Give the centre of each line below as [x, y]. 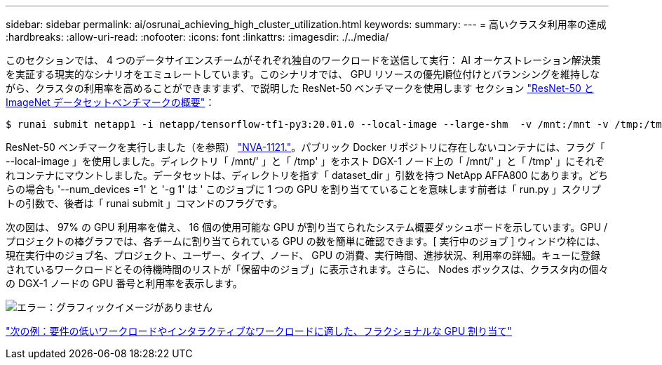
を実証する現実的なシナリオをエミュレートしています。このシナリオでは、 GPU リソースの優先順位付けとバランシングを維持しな [303, 74]
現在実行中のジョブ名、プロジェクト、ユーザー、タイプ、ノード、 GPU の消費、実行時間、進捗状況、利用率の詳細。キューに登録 [303, 255]
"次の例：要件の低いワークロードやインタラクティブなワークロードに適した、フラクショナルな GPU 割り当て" [259, 331]
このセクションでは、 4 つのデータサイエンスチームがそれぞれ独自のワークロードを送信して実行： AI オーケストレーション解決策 [303, 60]
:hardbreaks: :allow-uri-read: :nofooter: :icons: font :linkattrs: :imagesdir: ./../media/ [197, 37]
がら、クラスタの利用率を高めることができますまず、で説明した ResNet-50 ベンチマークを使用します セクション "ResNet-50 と [300, 88]
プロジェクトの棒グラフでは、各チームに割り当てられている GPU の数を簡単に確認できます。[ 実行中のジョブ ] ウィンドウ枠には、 [306, 241]
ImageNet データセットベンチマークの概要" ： [110, 102]
